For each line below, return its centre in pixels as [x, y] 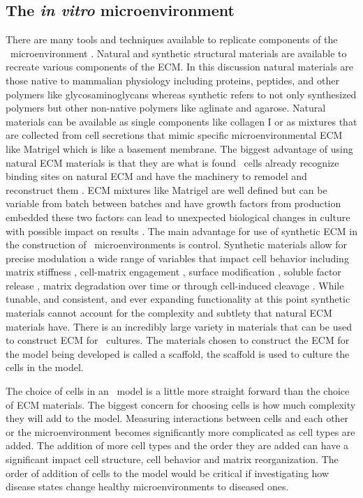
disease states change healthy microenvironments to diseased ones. [147, 486]
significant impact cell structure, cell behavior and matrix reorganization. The [172, 459]
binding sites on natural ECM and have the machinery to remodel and [156, 176]
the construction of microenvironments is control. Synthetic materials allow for [176, 244]
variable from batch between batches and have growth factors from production [173, 203]
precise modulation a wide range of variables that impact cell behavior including [177, 258]
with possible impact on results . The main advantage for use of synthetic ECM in [181, 231]
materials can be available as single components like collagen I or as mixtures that [181, 121]
